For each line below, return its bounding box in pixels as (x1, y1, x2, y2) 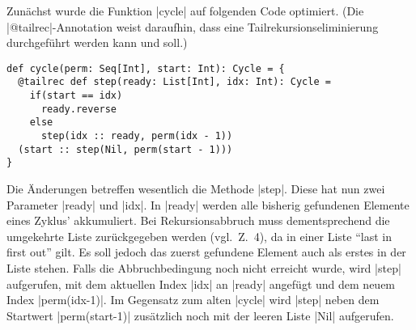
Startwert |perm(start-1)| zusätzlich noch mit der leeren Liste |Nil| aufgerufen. (6, 307, 394, 324)
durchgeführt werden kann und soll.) (6, 34, 188, 51)
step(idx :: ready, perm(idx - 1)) (40, 130, 233, 142)
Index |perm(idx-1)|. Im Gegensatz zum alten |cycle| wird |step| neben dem (6, 291, 380, 308)
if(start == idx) (29, 90, 123, 102)
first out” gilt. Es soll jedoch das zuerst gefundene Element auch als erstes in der (6, 243, 406, 260)
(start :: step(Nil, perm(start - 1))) (18, 143, 233, 155)
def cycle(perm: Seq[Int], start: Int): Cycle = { (6, 62, 285, 74)
